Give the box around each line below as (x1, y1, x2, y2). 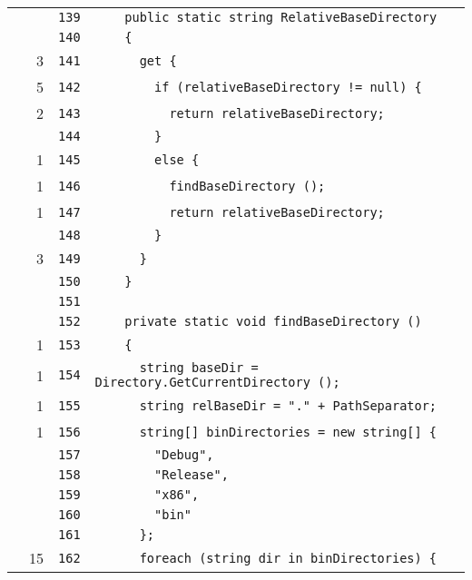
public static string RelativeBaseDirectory (124, 10, 438, 25)
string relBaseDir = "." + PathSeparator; (139, 398, 438, 413)
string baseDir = (139, 360, 259, 375)
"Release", (154, 467, 229, 482)
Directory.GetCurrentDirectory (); (94, 375, 340, 389)
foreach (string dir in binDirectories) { (139, 550, 438, 565)
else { (154, 152, 200, 167)
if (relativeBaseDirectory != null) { (154, 79, 422, 94)
